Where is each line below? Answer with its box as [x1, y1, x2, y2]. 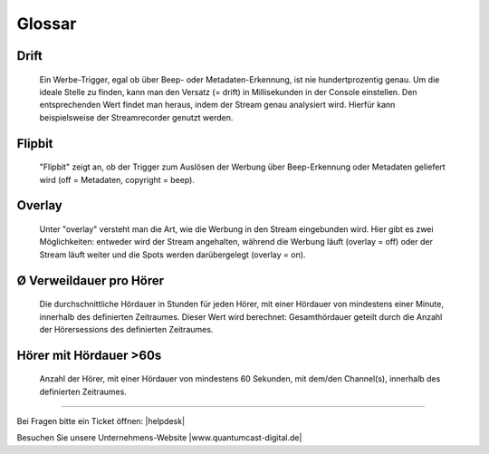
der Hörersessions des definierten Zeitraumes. [39, 324, 214, 334]
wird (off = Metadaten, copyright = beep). [39, 174, 195, 185]
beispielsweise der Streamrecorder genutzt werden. [39, 111, 234, 122]
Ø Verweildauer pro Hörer [16, 273, 165, 288]
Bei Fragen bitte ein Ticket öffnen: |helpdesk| [16, 416, 186, 427]
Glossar [16, 14, 77, 34]
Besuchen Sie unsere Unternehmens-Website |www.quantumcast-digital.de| [16, 432, 302, 443]
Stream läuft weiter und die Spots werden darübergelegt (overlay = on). [39, 249, 306, 260]
